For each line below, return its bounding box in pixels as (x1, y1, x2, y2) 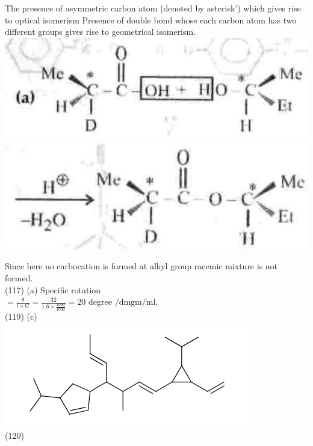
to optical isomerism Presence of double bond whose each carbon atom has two (5, 13, 297, 26)
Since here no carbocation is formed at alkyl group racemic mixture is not (5, 260, 278, 272)
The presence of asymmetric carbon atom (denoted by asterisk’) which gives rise (5, 2, 301, 14)
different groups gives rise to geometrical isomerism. (5, 25, 196, 38)
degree (88, 295, 112, 308)
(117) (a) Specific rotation (5, 283, 101, 296)
